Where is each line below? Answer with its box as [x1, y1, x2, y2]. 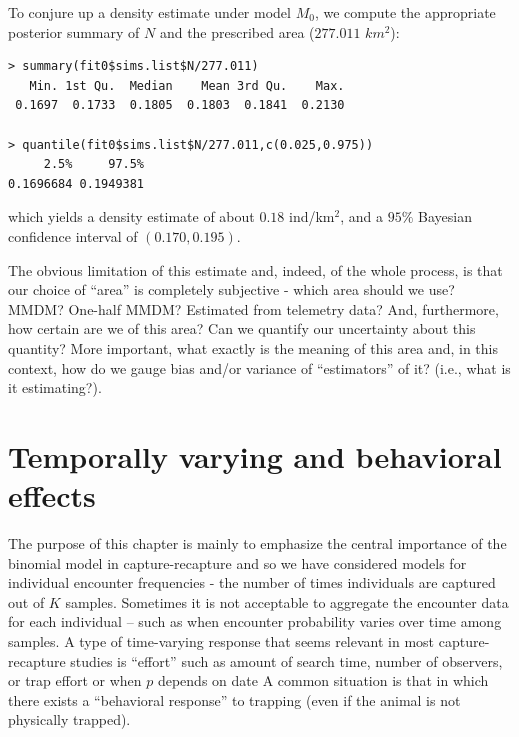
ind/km [289, 206, 335, 227]
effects [8, 475, 96, 516]
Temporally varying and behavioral [8, 435, 502, 476]
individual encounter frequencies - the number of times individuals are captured [8, 572, 496, 593]
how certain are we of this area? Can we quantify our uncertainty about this [8, 318, 476, 339]
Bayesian [418, 206, 472, 227]
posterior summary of [8, 21, 140, 42]
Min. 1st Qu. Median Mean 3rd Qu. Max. [29, 78, 345, 93]
